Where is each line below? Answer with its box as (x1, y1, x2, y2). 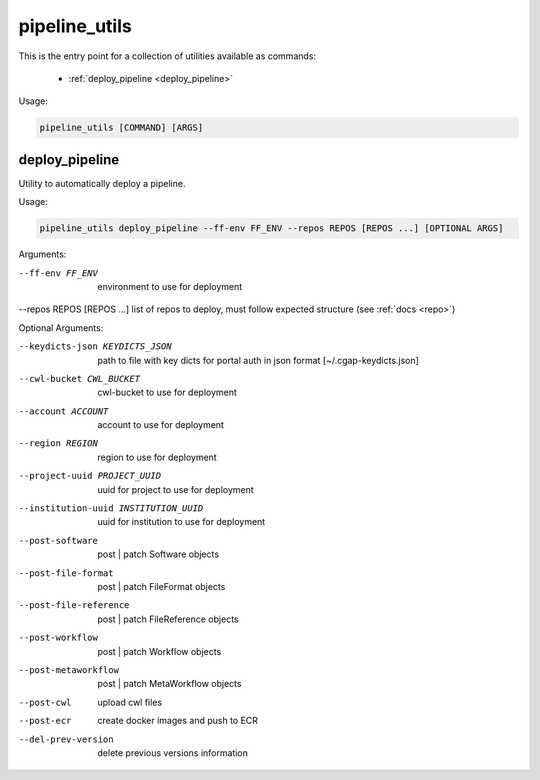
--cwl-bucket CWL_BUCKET (18, 373, 140, 384)
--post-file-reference (18, 600, 130, 611)
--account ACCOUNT (18, 405, 109, 417)
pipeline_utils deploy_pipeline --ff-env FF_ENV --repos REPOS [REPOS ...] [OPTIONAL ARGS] (39, 223, 504, 234)
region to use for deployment (97, 451, 217, 463)
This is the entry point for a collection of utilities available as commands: (18, 50, 317, 62)
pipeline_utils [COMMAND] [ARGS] (39, 122, 204, 134)
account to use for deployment (97, 419, 225, 431)
